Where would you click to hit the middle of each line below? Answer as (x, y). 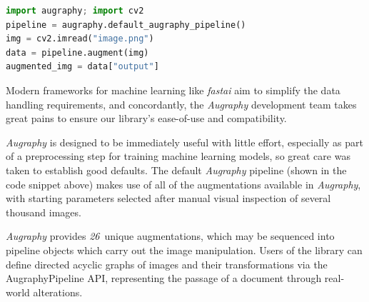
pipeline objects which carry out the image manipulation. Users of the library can (184, 250)
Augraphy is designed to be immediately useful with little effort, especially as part (184, 142)
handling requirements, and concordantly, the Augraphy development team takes (181, 104)
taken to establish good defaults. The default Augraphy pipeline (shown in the (176, 170)
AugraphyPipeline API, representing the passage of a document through (164, 278)
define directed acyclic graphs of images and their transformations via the (167, 264)
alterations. (58, 292)
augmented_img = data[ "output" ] (82, 67)
